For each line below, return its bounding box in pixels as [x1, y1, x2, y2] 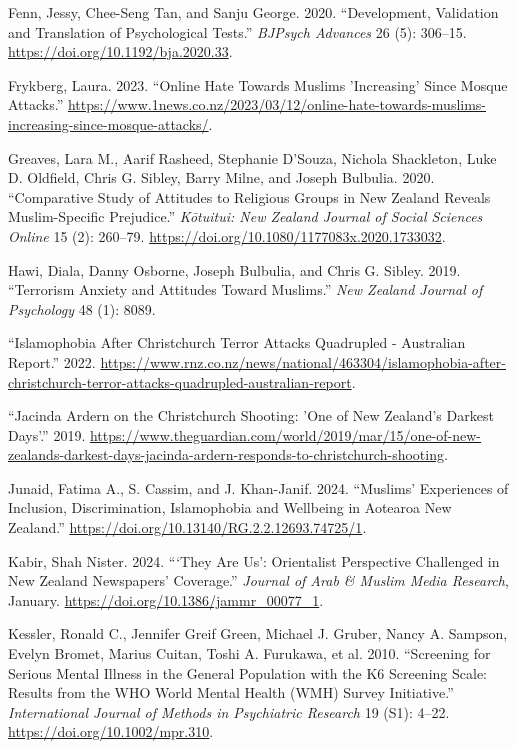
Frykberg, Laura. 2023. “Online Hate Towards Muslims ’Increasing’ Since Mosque [8, 74, 508, 95]
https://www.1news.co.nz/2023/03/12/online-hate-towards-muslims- [67, 94, 487, 115]
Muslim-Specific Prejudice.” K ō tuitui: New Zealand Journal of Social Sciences [8, 206, 483, 227]
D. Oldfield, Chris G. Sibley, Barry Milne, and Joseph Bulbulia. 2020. [8, 167, 435, 188]
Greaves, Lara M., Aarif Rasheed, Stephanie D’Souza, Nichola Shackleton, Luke [8, 147, 497, 168]
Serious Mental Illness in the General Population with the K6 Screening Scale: [8, 662, 487, 683]
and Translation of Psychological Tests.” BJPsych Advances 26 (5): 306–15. [8, 21, 467, 42]
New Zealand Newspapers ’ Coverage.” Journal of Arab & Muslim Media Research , [8, 570, 509, 591]
